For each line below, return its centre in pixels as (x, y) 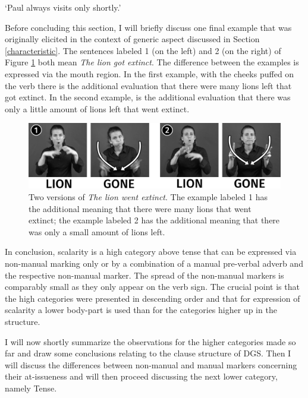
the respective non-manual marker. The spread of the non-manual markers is (144, 275)
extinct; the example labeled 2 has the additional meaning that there (154, 220)
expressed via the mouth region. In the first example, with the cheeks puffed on (150, 73)
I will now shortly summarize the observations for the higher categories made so (150, 341)
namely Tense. (31, 388)
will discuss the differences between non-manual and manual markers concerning (151, 364)
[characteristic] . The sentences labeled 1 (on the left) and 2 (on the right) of (143, 50)
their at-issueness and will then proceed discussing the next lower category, (141, 376)
